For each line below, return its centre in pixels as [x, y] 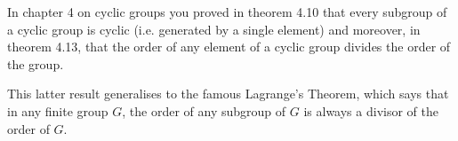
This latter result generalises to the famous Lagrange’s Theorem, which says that [228, 94]
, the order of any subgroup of [204, 110]
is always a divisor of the [371, 110]
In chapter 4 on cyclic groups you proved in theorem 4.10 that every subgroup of [227, 12]
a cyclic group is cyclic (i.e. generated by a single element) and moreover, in [214, 29]
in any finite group [58, 110]
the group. [36, 63]
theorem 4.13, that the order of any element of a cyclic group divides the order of [229, 47]
